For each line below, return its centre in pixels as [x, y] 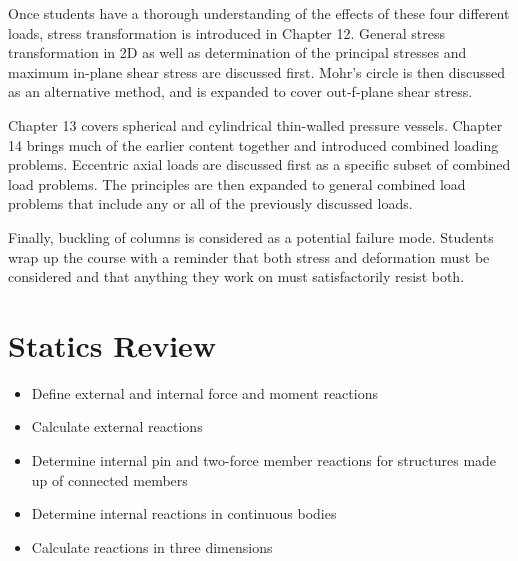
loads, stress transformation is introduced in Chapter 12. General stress [227, 32]
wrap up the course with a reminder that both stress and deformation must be [249, 256]
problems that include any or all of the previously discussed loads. [210, 203]
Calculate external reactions [117, 426]
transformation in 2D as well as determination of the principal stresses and [237, 52]
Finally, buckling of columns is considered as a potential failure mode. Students [251, 236]
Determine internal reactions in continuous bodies [184, 513]
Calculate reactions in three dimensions [152, 546]
